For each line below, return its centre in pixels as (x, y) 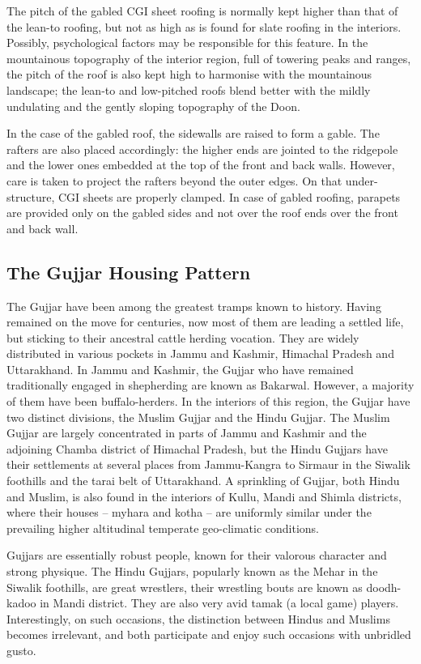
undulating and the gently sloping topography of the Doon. (153, 106)
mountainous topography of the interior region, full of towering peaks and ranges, (209, 58)
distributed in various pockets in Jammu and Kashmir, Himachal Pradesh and (200, 353)
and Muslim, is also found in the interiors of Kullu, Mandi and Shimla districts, (204, 496)
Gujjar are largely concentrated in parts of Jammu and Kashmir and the (187, 433)
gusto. (21, 650)
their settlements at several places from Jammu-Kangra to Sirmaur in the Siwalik (208, 464)
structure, (31, 196)
